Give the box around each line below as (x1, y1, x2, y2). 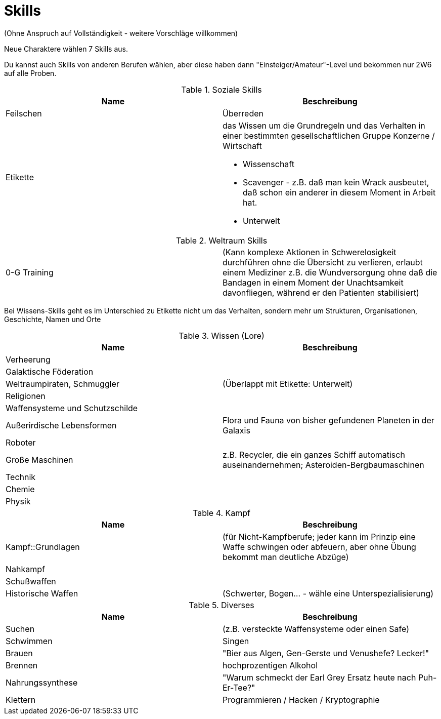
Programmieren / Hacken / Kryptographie (223, 694, 380, 705)
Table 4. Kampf (192, 507, 250, 518)
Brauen (6, 648, 33, 658)
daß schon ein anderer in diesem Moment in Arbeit (243, 187, 436, 197)
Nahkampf (6, 564, 45, 574)
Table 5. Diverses (189, 600, 254, 610)
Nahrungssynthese (6, 677, 78, 688)
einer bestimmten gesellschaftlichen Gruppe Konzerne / (223, 130, 435, 141)
